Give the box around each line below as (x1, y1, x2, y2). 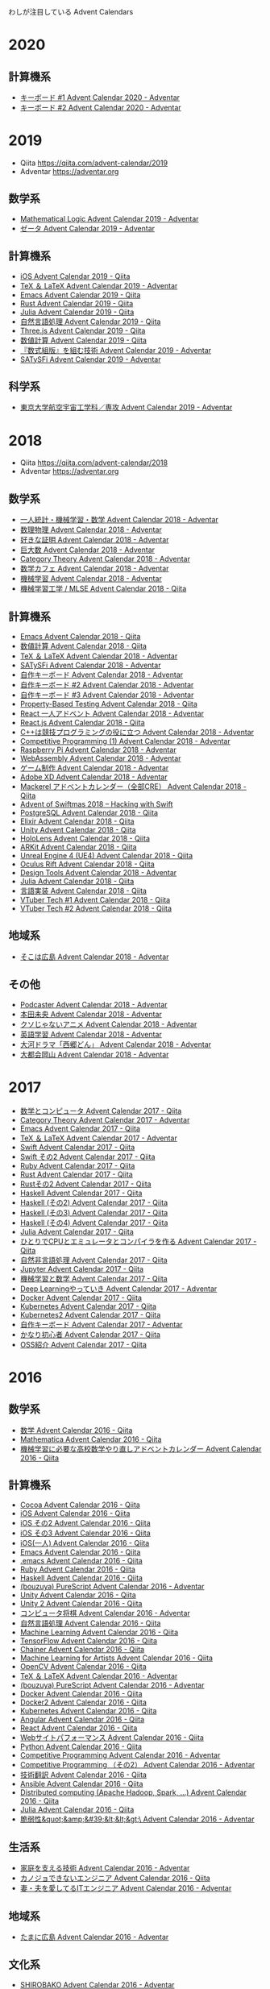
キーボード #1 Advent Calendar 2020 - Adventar (19, 93, 180, 102)
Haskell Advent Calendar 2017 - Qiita (19, 1188, 143, 1198)
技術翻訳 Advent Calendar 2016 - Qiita (19, 1770, 147, 1779)
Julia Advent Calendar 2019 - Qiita (19, 307, 135, 317)
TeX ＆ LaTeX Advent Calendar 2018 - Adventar (19, 651, 178, 661)
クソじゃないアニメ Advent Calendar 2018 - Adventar (19, 1019, 197, 1029)
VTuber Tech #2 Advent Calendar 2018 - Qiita (19, 903, 172, 913)
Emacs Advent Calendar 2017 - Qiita (19, 1123, 141, 1133)
